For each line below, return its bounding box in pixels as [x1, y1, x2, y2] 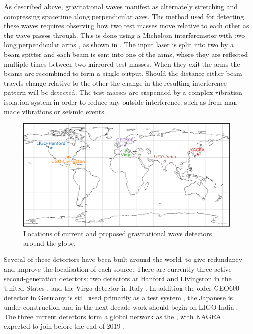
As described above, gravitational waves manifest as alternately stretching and [4, 1, 238, 11]
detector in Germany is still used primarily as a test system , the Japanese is [4, 292, 233, 302]
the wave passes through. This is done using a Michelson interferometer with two [4, 30, 245, 40]
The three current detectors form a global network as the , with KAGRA [4, 311, 222, 321]
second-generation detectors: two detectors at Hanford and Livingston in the [4, 273, 232, 283]
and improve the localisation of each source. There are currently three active [4, 263, 232, 274]
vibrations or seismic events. [22, 106, 106, 116]
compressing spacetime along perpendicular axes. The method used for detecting [4, 11, 244, 21]
